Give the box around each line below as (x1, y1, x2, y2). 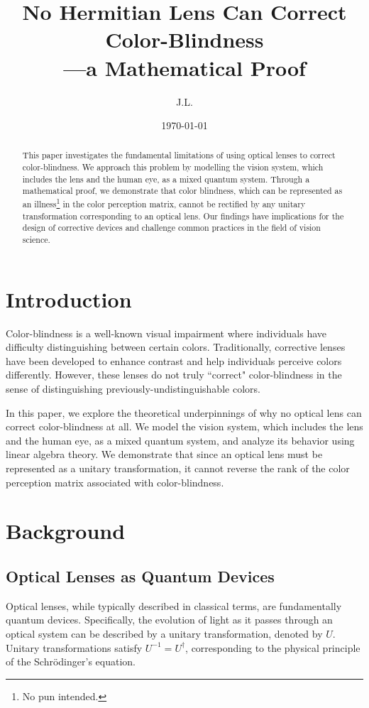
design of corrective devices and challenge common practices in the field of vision (22, 222, 321, 234)
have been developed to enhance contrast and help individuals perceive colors (6, 353, 342, 368)
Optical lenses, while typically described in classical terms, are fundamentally (6, 598, 342, 613)
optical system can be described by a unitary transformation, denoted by (6, 626, 323, 641)
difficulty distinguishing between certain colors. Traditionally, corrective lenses (6, 339, 346, 354)
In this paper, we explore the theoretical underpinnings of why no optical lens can (6, 405, 362, 420)
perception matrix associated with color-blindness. (6, 474, 224, 489)
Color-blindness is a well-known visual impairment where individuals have (6, 325, 327, 340)
